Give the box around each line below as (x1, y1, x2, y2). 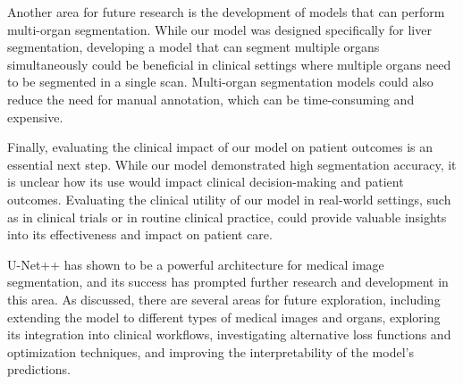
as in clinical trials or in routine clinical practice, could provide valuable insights (7, 207, 447, 226)
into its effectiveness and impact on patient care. (7, 225, 273, 244)
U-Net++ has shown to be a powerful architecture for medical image (7, 255, 384, 273)
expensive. (7, 107, 63, 126)
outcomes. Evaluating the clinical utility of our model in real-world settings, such (7, 189, 451, 208)
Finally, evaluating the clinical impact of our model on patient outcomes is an (7, 138, 434, 156)
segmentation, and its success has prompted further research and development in (7, 272, 449, 291)
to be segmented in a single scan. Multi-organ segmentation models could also (7, 72, 434, 91)
